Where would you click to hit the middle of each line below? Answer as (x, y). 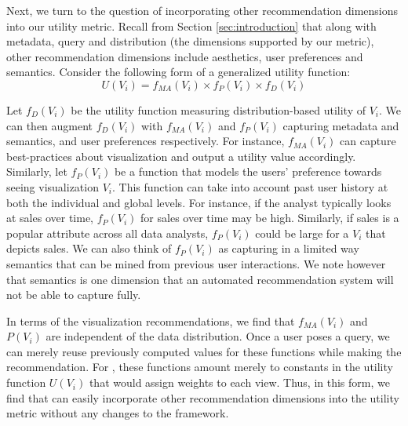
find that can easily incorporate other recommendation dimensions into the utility (203, 397)
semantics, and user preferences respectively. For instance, (146, 141)
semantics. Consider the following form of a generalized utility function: (178, 72)
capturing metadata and (341, 125)
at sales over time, (50, 218)
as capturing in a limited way (289, 248)
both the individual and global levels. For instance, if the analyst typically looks (199, 202)
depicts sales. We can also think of (89, 248)
